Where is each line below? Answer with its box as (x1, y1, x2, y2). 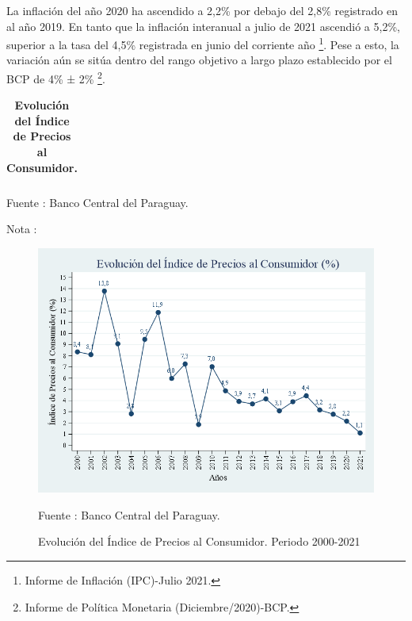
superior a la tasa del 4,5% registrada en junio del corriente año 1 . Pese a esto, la (6, 34, 399, 52)
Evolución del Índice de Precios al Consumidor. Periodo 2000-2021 (38, 533, 360, 550)
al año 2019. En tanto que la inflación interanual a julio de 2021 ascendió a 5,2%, (6, 17, 400, 34)
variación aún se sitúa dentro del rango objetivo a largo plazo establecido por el (6, 52, 392, 68)
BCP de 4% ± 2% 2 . (6, 68, 105, 86)
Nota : (6, 220, 37, 237)
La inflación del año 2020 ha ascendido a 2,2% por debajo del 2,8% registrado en (6, 2, 398, 18)
